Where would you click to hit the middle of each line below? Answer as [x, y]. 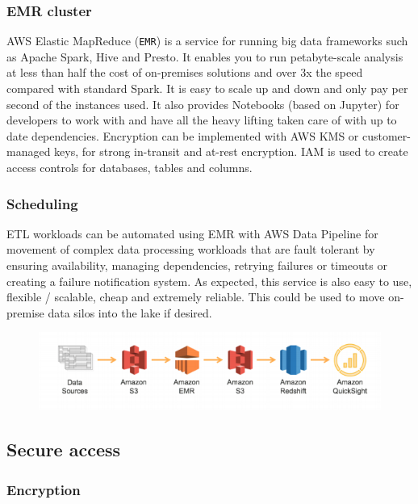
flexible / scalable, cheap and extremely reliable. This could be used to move [196, 297]
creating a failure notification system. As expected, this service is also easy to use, [209, 281]
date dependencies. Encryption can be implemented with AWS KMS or [183, 135]
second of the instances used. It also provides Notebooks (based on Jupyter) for [203, 104]
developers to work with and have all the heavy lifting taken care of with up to [202, 120]
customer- [386, 135]
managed [29, 151]
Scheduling [42, 203]
